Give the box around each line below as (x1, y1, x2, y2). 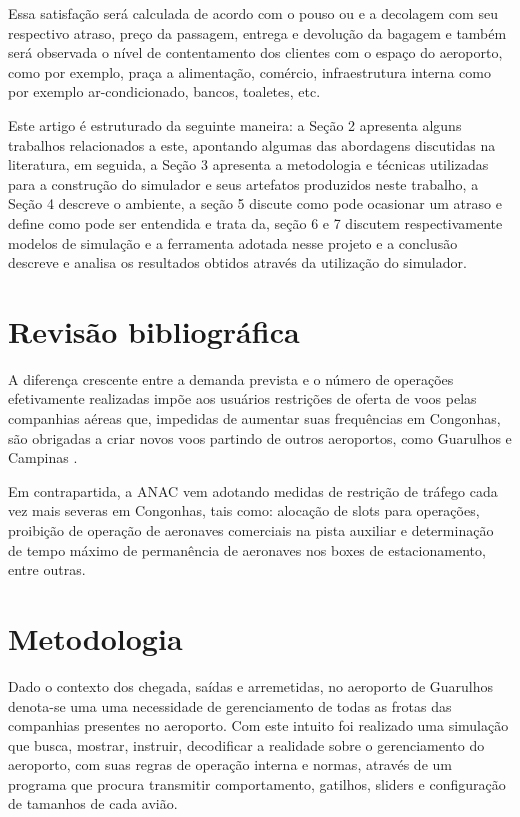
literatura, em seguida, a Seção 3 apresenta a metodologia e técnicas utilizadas (8, 154, 489, 175)
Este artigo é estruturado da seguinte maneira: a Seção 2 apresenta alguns (8, 114, 462, 135)
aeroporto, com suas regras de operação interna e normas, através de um (8, 754, 452, 775)
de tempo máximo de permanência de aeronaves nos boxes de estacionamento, (8, 539, 486, 560)
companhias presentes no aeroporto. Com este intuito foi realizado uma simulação (8, 715, 509, 736)
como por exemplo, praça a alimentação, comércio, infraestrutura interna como (8, 61, 491, 82)
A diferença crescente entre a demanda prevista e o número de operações (8, 368, 454, 389)
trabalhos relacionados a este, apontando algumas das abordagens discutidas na (8, 134, 496, 155)
